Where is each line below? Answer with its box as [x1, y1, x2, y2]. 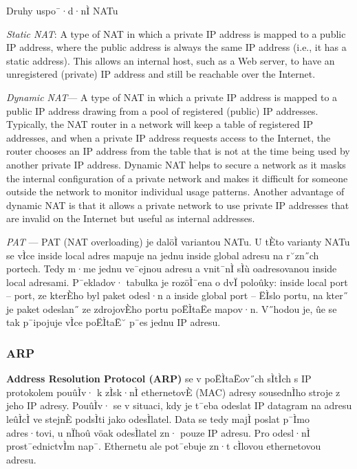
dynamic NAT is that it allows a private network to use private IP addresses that [6, 197, 349, 212]
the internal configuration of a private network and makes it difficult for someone [6, 171, 348, 185]
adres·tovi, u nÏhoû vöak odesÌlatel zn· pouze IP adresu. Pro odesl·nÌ [6, 425, 310, 439]
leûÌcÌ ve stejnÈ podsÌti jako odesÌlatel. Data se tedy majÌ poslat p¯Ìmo [6, 412, 310, 426]
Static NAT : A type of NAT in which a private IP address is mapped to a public [6, 26, 346, 41]
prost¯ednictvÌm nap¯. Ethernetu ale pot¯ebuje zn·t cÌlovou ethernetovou [6, 439, 321, 453]
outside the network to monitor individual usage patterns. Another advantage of [6, 184, 345, 199]
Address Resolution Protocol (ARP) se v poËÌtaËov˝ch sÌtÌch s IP [6, 371, 312, 386]
